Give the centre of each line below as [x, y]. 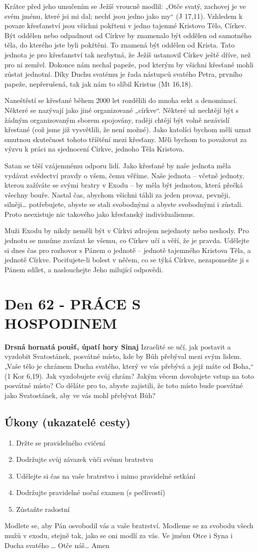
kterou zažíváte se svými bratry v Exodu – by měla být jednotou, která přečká [124, 185]
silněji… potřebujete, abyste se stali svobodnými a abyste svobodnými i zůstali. [124, 204]
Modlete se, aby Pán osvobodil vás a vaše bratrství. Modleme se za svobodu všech [129, 526]
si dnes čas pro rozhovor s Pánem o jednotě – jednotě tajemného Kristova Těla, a [128, 250]
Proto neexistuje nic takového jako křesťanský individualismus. [100, 214]
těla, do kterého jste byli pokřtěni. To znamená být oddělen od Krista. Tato [120, 45]
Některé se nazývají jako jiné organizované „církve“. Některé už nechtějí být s [122, 110]
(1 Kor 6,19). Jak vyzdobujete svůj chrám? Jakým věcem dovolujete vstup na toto [129, 376]
